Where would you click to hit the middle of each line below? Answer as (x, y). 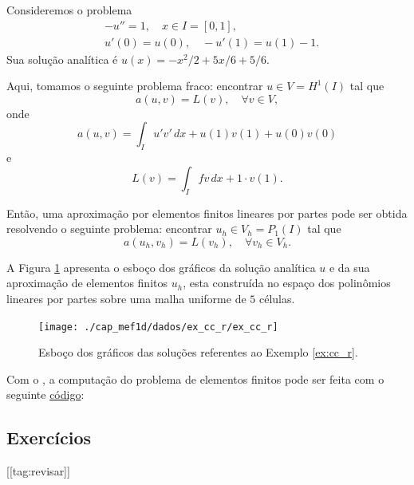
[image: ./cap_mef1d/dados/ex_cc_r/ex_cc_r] (158, 327)
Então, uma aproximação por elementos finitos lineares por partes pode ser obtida (207, 213)
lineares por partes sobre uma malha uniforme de (126, 298)
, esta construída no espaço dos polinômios (287, 283)
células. (277, 298)
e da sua (349, 267)
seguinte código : (45, 394)
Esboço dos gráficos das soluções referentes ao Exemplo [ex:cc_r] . (198, 352)
